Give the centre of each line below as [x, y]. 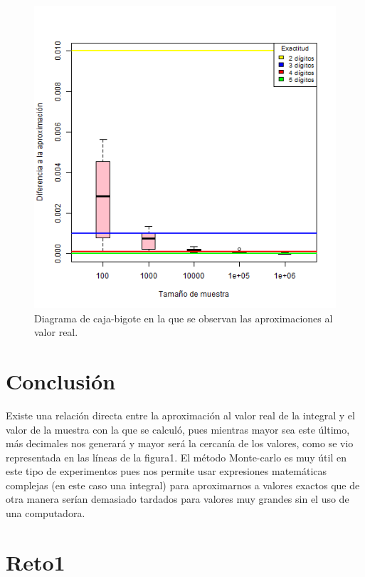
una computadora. [46, 513]
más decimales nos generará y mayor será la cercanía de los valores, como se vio [180, 443]
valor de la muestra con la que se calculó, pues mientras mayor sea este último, [178, 429]
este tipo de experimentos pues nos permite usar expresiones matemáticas [166, 471]
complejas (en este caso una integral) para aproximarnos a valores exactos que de [183, 485]
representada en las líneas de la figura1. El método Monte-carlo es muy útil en [176, 457]
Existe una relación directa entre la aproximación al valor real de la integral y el [180, 415]
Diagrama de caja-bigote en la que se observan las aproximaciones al [184, 318]
